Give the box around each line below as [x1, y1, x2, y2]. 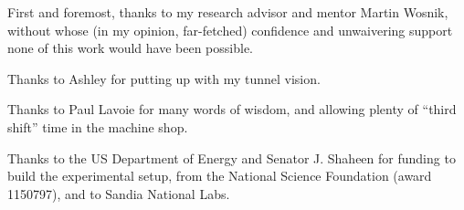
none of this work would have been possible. [7, 38, 253, 58]
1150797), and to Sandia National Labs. [7, 184, 230, 203]
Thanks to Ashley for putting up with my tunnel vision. [7, 68, 321, 88]
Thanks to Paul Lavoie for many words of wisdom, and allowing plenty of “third [7, 100, 457, 119]
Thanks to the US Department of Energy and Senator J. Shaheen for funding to [7, 148, 456, 167]
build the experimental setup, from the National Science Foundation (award [7, 166, 432, 185]
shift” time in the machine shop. [7, 117, 188, 136]
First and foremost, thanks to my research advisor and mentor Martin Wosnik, [7, 3, 448, 21]
